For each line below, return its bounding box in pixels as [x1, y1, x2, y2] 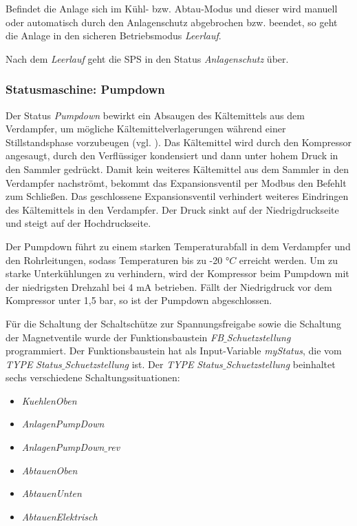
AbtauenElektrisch [21, 509, 98, 523]
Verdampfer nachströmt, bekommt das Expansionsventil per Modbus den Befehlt [6, 175, 347, 190]
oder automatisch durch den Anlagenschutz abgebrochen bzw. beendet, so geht [6, 14, 338, 29]
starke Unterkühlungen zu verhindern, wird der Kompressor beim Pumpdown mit [6, 266, 349, 281]
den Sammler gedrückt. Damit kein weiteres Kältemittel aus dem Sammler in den [6, 161, 349, 176]
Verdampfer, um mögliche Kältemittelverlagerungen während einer [6, 121, 286, 136]
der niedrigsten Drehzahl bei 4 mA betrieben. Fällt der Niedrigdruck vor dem [6, 279, 332, 294]
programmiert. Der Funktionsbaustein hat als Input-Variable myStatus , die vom [6, 343, 342, 358]
